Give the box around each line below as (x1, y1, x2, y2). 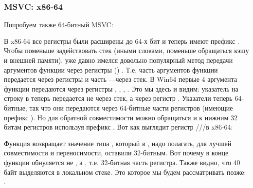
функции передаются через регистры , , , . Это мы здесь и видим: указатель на (4, 83, 238, 94)
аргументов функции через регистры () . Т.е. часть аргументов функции (4, 64, 218, 75)
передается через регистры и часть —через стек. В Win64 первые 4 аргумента (4, 74, 237, 84)
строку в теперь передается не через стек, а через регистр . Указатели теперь (4, 93, 233, 103)
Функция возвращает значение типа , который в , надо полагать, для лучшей (4, 138, 232, 148)
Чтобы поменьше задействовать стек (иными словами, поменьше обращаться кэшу (4, 45, 249, 56)
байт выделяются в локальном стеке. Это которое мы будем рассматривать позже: (4, 167, 246, 177)
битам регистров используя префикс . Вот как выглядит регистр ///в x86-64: (4, 122, 233, 132)
